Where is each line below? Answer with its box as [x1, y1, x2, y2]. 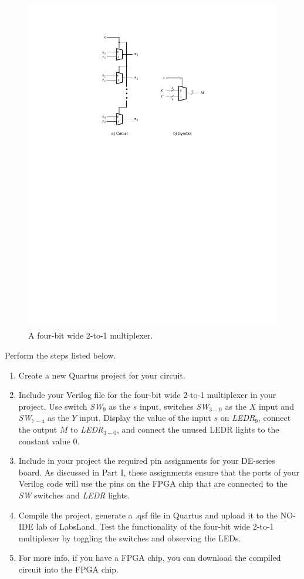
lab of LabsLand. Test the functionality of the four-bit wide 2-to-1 [36, 520, 274, 533]
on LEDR [220, 411, 255, 424]
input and [258, 400, 294, 412]
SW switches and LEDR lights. [18, 489, 130, 501]
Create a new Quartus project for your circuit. [18, 369, 185, 381]
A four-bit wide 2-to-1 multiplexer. [28, 329, 153, 342]
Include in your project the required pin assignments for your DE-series [18, 454, 275, 467]
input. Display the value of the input [79, 411, 211, 424]
